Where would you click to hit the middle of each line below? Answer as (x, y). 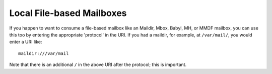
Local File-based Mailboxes (68, 13)
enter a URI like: (26, 42)
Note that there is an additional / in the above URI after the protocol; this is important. (98, 64)
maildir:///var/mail (44, 53)
